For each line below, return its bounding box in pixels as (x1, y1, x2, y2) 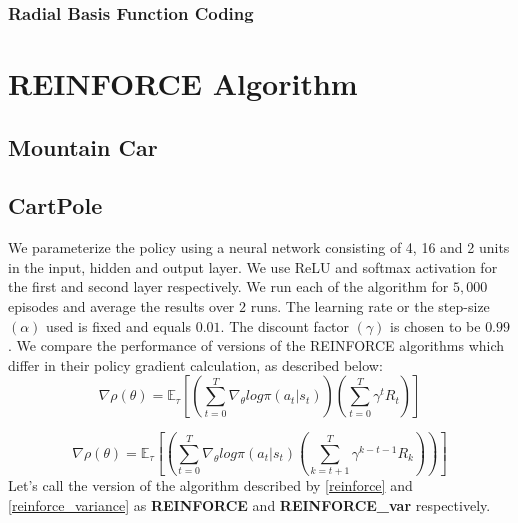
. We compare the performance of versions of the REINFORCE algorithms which (8, 335, 505, 356)
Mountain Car (8, 131, 158, 162)
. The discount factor (220, 315, 350, 336)
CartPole (8, 190, 103, 221)
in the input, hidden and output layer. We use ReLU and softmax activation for (8, 256, 498, 277)
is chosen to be (390, 315, 481, 336)
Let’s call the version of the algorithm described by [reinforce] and (8, 475, 413, 496)
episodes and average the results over (8, 295, 235, 316)
